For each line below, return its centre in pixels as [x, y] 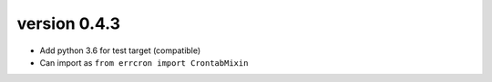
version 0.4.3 [69, 23]
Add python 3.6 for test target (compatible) [120, 50]
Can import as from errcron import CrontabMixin [144, 62]
